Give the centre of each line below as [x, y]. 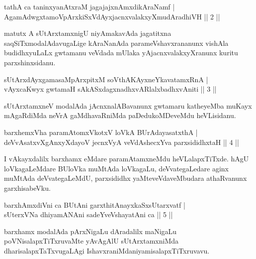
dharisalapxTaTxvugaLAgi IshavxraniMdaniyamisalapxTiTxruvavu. [107, 250]
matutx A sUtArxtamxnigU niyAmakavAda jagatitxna [88, 33]
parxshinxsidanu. [30, 62]
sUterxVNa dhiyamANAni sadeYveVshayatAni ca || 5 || [88, 214]
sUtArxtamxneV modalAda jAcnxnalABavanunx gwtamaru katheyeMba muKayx [128, 105]
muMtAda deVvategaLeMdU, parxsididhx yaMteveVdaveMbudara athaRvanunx [126, 178]
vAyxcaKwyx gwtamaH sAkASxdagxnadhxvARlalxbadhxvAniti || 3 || [110, 89]
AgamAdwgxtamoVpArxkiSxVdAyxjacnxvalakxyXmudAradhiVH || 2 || [112, 16]
